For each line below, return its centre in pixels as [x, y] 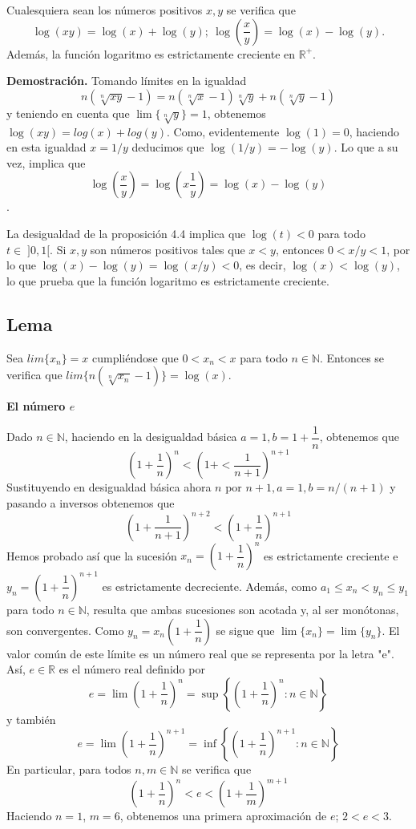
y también [31, 719]
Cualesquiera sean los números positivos [105, 10]
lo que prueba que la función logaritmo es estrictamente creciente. [168, 280]
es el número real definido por [132, 669]
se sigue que [245, 630]
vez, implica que [46, 162]
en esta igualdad [46, 147]
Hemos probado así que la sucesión [92, 555]
